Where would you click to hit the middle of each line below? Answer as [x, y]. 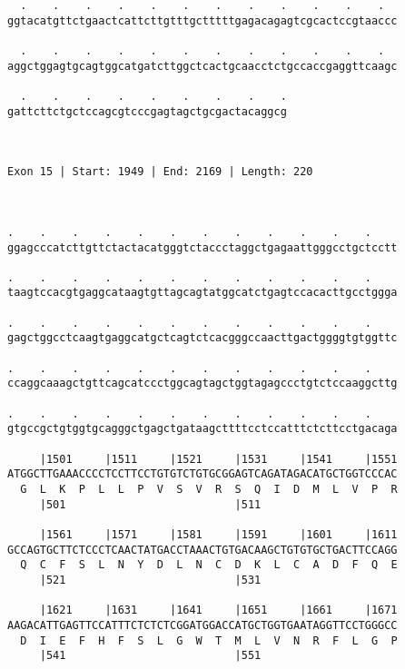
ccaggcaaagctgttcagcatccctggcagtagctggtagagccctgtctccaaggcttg [202, 384]
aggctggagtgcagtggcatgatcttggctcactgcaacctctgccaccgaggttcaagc [202, 66]
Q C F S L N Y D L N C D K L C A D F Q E [209, 565]
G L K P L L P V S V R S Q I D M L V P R [209, 489]
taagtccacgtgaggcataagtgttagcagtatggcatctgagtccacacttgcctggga [202, 293]
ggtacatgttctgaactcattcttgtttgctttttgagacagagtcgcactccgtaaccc [202, 20]
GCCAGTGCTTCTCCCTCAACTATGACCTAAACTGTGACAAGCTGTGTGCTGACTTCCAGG [202, 550]
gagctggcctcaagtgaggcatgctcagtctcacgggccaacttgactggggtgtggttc [202, 338]
